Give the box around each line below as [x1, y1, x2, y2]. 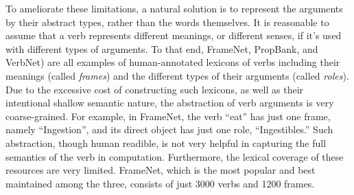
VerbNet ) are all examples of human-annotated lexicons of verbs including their [5, 55, 340, 69]
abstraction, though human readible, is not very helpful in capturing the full [5, 135, 327, 150]
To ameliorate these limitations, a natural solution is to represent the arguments [5, 1, 343, 15]
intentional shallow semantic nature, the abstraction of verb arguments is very [5, 95, 334, 110]
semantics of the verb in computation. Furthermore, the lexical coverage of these [5, 149, 344, 163]
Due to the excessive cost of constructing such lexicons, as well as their [5, 82, 304, 96]
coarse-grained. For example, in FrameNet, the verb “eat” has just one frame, [5, 108, 331, 123]
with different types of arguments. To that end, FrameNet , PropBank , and [5, 41, 318, 56]
